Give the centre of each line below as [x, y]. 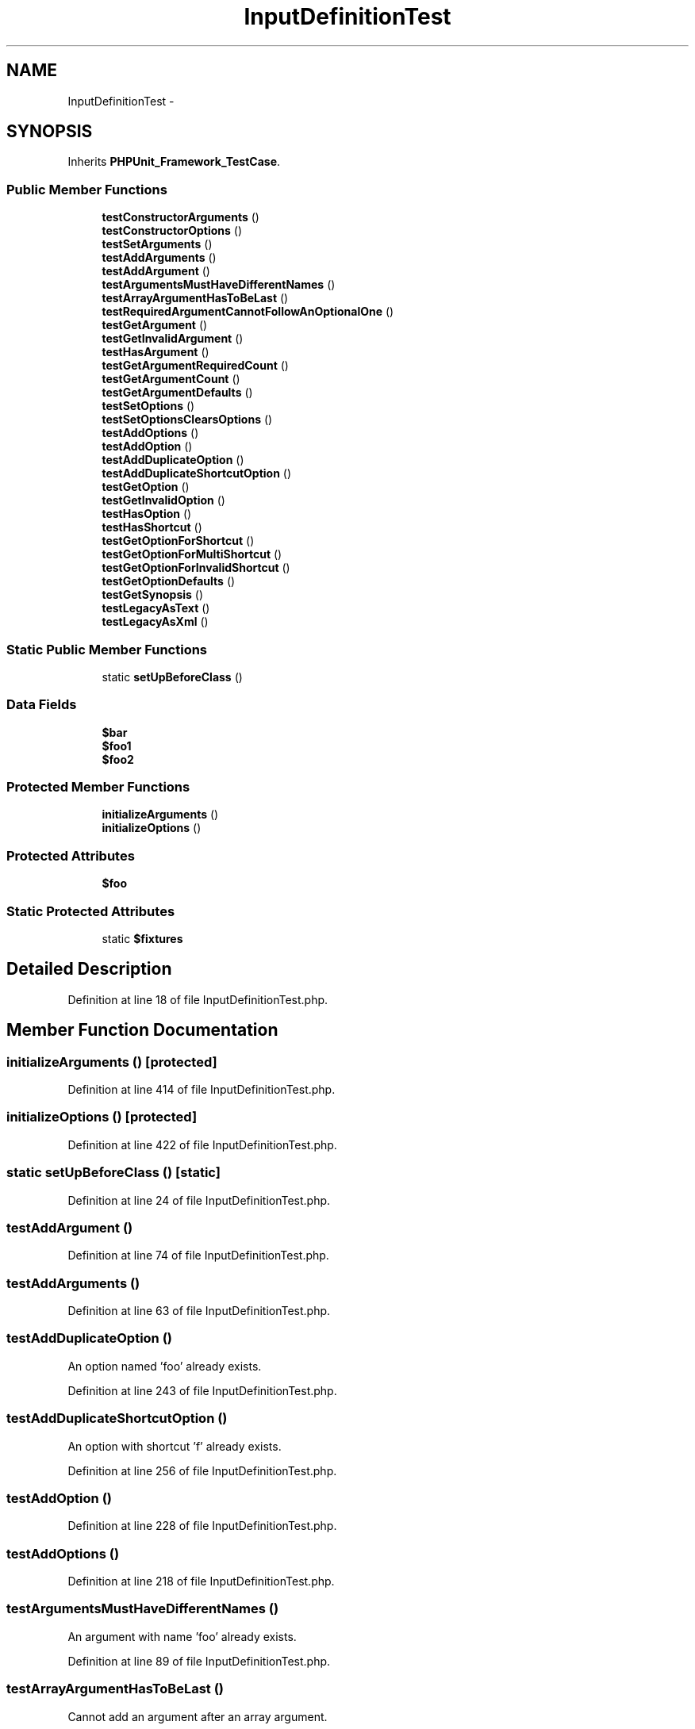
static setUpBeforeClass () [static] [113, 1173]
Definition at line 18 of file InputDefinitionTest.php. [198, 999]
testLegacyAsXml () [155, 622]
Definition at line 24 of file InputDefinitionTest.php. [199, 1200]
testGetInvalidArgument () [173, 339]
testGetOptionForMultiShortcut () [192, 554]
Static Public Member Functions [107, 649]
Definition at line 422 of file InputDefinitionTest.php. [202, 1144]
